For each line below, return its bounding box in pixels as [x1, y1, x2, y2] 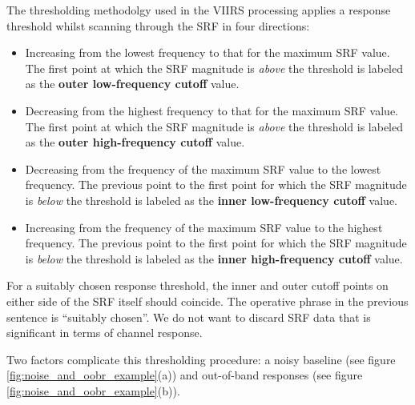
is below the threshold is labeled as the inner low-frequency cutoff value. [25, 191, 397, 208]
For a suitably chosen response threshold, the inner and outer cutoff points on [6, 277, 389, 294]
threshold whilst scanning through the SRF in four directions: [6, 17, 310, 34]
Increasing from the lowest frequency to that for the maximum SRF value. [25, 44, 390, 61]
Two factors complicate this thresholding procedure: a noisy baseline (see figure [6, 351, 396, 367]
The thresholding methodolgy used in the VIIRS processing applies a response [6, 2, 391, 18]
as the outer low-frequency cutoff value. [25, 75, 240, 92]
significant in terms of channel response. [6, 324, 203, 341]
